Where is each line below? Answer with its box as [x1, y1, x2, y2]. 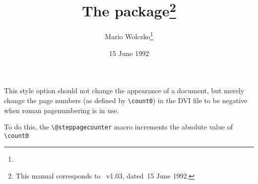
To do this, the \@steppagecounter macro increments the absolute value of [4, 122, 233, 132]
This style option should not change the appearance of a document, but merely [4, 85, 245, 96]
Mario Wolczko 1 [105, 30, 153, 42]
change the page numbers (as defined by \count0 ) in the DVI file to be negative [4, 95, 248, 105]
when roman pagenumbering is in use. [4, 105, 119, 115]
